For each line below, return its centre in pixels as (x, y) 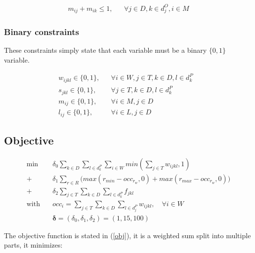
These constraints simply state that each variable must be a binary (106, 50)
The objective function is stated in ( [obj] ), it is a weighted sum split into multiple (127, 235)
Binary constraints (42, 32)
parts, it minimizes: (33, 245)
